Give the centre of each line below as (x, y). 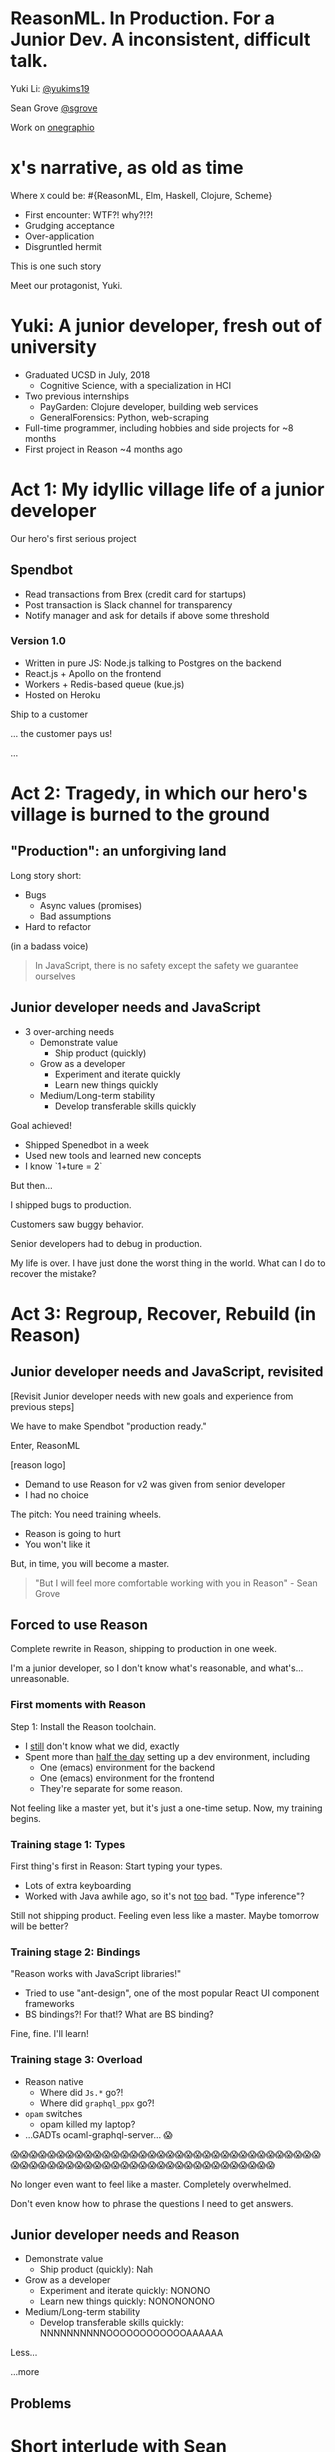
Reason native (54, 2081)
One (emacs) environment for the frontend (127, 1778)
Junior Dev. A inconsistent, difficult (160, 39)
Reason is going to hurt (73, 1533)
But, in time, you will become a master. (90, 1563)
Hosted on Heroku (62, 694)
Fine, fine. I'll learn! (50, 2034)
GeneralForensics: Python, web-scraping (124, 417)
